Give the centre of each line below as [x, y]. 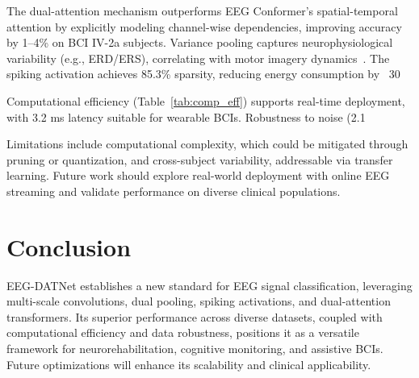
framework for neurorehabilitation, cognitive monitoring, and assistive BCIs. [195, 349]
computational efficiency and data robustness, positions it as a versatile [183, 332]
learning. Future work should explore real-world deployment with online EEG [198, 175]
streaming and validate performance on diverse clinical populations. [174, 191]
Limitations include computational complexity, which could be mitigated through [207, 144]
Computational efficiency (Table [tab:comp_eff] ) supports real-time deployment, [206, 100]
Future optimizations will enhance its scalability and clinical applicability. [189, 364]
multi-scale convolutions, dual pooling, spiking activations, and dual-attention [199, 301]
